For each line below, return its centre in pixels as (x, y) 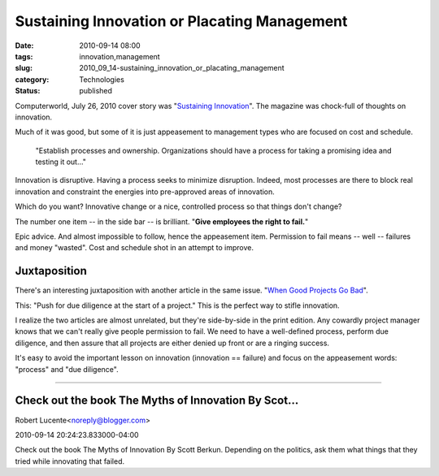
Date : (24, 45)
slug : (24, 68)
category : (32, 79)
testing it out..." (61, 162)
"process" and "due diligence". (67, 369)
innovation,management (120, 56)
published (96, 91)
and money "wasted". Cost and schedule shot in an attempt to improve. (134, 248)
